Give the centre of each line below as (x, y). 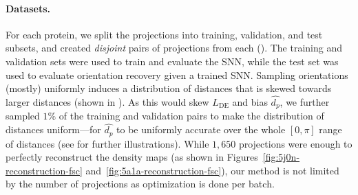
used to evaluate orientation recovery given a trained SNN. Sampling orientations (177, 74)
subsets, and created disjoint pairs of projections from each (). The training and (174, 48)
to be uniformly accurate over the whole (201, 129)
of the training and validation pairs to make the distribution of (191, 116)
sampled (23, 116)
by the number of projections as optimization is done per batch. (140, 184)
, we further (305, 101)
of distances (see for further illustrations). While (107, 143)
